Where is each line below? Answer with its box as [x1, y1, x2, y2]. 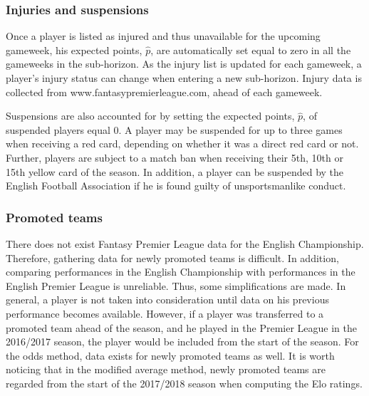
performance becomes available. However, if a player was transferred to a [6, 306, 324, 321]
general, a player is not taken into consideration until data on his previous [6, 292, 329, 307]
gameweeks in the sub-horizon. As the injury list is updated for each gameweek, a [6, 56, 362, 71]
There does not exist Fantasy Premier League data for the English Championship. [6, 236, 364, 251]
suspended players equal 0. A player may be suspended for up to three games [6, 122, 343, 137]
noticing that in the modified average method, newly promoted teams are [6, 362, 326, 377]
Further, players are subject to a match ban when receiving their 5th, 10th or [6, 150, 343, 165]
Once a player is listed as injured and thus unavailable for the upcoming [6, 28, 321, 43]
